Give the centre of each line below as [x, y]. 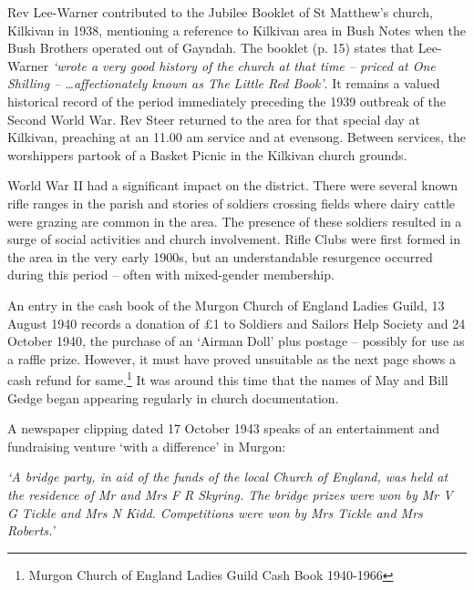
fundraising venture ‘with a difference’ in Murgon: [147, 446]
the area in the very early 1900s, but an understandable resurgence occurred [220, 256]
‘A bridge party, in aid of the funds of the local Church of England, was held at [228, 477]
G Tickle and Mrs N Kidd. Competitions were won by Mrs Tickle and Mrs [215, 512]
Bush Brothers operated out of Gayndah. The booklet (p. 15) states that [211, 48]
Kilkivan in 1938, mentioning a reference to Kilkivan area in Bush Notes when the [237, 30]
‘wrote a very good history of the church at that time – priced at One [244, 65]
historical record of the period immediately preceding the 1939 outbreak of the [227, 101]
